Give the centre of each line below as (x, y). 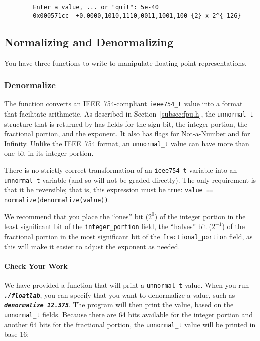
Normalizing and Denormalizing (89, 41)
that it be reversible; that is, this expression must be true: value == (109, 190)
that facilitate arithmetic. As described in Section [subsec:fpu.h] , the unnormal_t (129, 113)
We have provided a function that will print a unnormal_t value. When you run (127, 285)
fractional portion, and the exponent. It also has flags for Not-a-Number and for (127, 133)
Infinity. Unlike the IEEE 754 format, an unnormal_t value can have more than (127, 143)
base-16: (17, 334)
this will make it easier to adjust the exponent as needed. (92, 246)
